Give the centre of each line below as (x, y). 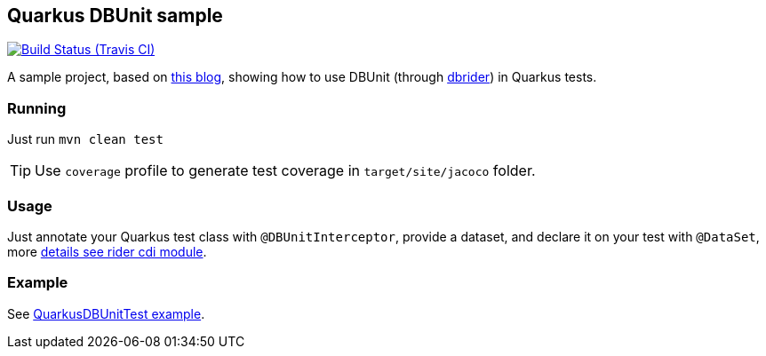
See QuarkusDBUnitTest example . (106, 313)
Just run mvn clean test (85, 139)
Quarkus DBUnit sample (115, 16)
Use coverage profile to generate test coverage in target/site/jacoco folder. (285, 171)
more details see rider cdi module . (107, 251)
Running (37, 108)
